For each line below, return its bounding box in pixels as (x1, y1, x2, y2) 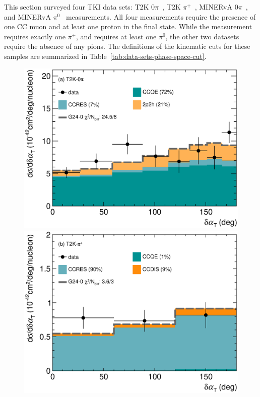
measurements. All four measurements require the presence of (66, 11, 256, 22)
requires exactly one (4, 31, 66, 41)
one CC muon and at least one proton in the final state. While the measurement (4, 21, 252, 32)
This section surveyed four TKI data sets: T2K (4, 2, 149, 12)
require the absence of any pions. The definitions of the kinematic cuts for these (4, 41, 250, 51)
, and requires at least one (76, 31, 157, 41)
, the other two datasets (165, 31, 239, 41)
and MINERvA (4, 11, 51, 22)
